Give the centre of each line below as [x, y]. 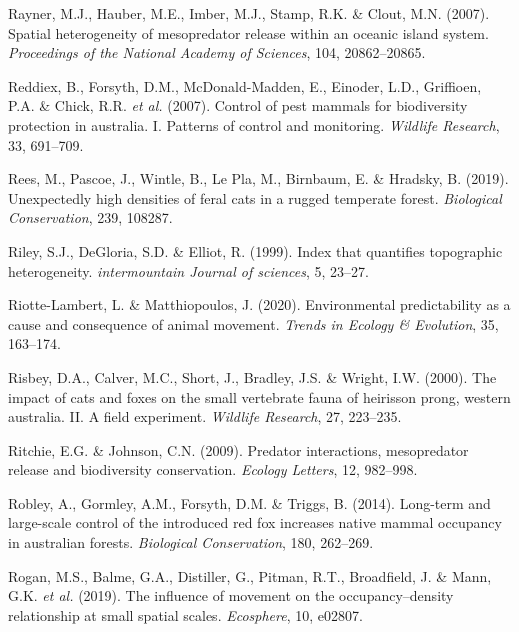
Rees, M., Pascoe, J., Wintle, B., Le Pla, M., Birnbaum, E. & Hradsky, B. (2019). [258, 178]
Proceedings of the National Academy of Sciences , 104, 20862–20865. [217, 52]
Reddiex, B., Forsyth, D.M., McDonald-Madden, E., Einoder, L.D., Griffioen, [245, 85]
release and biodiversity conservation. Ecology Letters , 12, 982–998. [213, 469]
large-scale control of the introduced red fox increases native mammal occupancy [255, 522]
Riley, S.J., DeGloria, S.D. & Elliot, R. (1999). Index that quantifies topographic [255, 250]
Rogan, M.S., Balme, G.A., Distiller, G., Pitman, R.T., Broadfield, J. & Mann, [250, 575]
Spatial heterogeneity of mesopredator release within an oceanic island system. [248, 32]
